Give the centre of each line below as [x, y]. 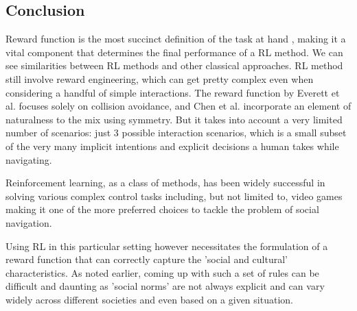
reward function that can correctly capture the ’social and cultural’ [147, 259]
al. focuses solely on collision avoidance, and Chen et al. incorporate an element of [178, 106]
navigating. [29, 159]
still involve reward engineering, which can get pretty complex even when [160, 78]
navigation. [29, 222]
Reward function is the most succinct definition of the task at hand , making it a [176, 39]
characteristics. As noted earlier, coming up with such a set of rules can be [162, 272]
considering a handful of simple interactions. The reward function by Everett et [173, 92]
